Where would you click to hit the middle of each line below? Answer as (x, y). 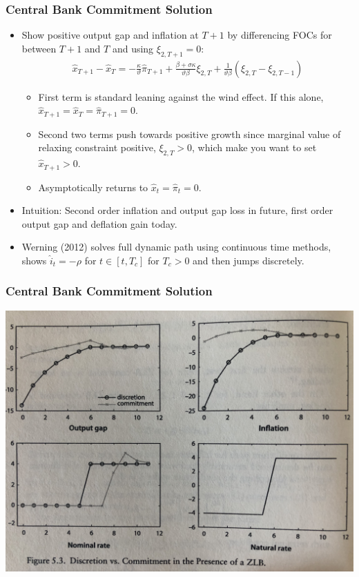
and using (133, 48)
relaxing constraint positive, (97, 147)
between (39, 48)
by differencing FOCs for (280, 35)
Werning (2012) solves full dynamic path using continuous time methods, (176, 247)
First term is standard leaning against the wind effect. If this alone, (181, 96)
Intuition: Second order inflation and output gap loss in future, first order (177, 210)
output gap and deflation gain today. (99, 223)
